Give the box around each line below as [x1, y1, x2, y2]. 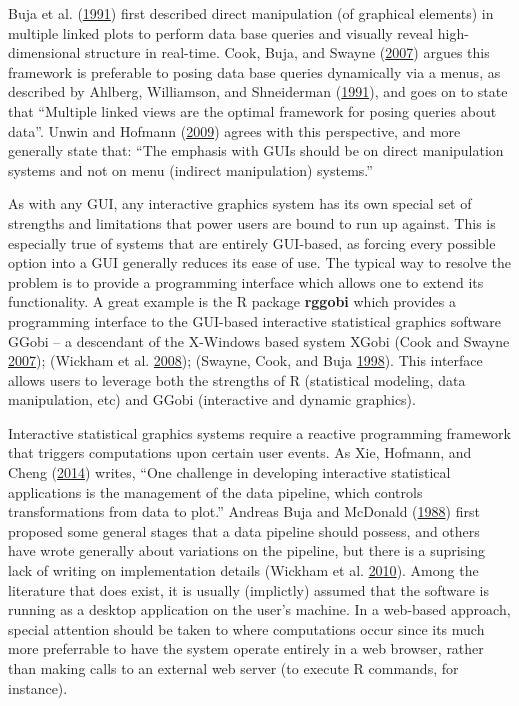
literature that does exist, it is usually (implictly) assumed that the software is [8, 579, 489, 600]
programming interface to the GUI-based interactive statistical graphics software [8, 310, 502, 331]
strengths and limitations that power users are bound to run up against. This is [8, 212, 496, 233]
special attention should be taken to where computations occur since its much [8, 618, 485, 639]
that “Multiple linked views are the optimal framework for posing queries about [8, 100, 497, 121]
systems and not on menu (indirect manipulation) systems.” [8, 159, 373, 180]
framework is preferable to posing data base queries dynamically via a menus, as [8, 61, 501, 82]
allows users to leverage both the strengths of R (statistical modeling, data [8, 369, 466, 390]
